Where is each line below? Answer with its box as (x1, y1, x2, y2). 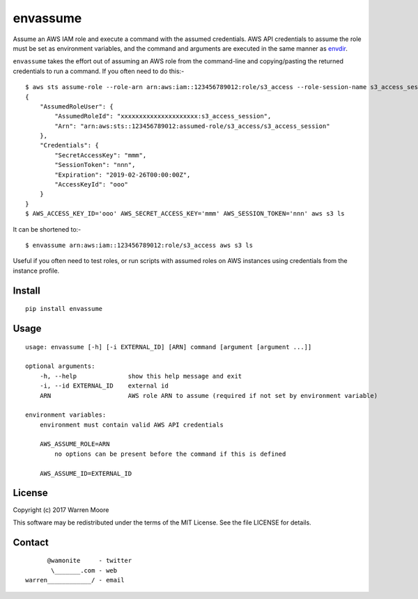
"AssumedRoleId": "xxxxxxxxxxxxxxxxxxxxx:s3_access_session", (54, 112, 272, 120)
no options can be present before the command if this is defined (54, 449, 286, 458)
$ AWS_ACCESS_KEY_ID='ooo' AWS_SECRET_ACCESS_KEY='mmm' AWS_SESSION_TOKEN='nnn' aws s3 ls (25, 209, 345, 218)
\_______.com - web (51, 566, 118, 574)
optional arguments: (25, 362, 95, 370)
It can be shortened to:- (13, 225, 82, 233)
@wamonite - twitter (47, 557, 132, 565)
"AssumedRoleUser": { (39, 102, 114, 111)
